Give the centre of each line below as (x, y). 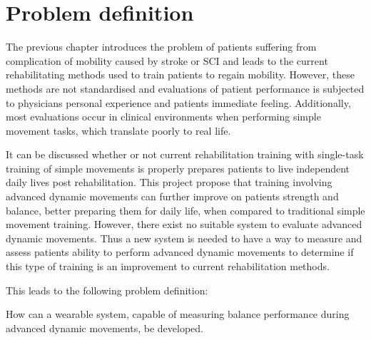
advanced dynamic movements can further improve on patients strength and (172, 196)
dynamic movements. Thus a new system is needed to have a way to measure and (184, 238)
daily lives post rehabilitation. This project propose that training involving (169, 182)
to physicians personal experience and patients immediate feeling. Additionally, (178, 102)
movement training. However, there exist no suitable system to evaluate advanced (184, 224)
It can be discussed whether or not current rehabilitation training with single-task (185, 154)
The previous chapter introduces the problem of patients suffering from (161, 47)
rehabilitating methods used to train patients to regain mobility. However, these (180, 74)
